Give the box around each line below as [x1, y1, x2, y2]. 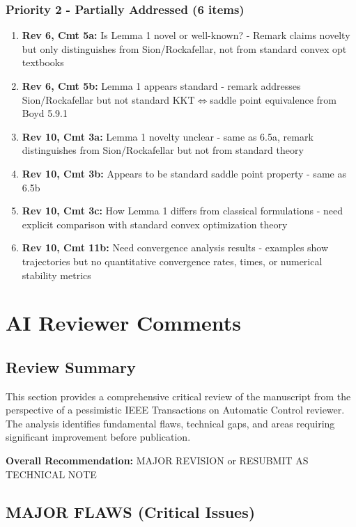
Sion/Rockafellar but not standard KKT [22, 92, 195, 107]
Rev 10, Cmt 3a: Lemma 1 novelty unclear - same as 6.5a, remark [22, 129, 314, 143]
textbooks [22, 55, 64, 70]
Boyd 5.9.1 [22, 106, 68, 120]
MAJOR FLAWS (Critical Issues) [6, 501, 256, 522]
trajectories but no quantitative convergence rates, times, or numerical [22, 253, 323, 268]
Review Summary [6, 356, 136, 377]
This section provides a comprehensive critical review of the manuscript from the [6, 388, 351, 403]
